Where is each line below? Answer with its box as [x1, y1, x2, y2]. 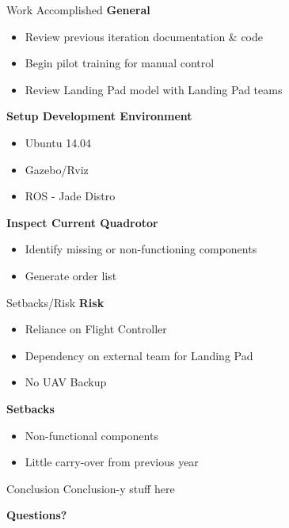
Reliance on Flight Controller [25, 321, 167, 337]
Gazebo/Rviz [25, 161, 89, 177]
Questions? [6, 507, 67, 523]
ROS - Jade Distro [25, 188, 116, 204]
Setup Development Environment [6, 108, 192, 124]
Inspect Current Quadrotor [6, 214, 158, 230]
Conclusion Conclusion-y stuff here [6, 480, 175, 496]
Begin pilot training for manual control [25, 55, 215, 71]
